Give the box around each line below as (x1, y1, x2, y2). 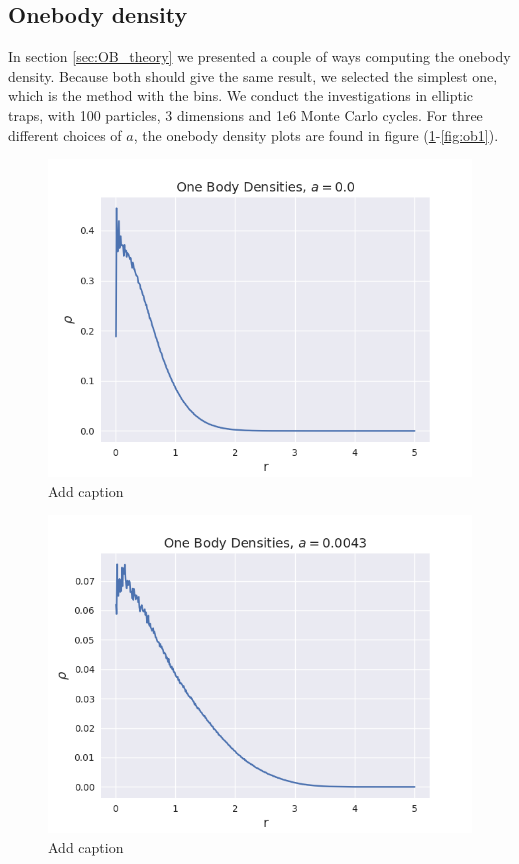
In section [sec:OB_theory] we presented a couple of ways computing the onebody (8, 46, 511, 67)
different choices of (8, 124, 122, 145)
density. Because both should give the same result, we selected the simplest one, (8, 65, 498, 86)
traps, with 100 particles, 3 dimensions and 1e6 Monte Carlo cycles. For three (8, 104, 483, 125)
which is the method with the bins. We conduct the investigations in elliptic (8, 85, 474, 106)
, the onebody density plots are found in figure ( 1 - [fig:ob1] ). (133, 124, 499, 145)
